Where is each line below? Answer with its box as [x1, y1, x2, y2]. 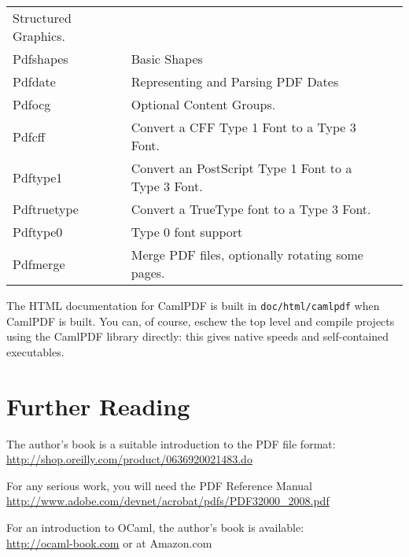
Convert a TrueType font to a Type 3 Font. [131, 200, 371, 218]
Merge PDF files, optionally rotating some [131, 245, 363, 264]
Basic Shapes [131, 50, 203, 68]
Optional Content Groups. [131, 95, 276, 113]
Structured [13, 9, 72, 27]
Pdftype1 [13, 168, 63, 186]
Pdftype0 [13, 223, 63, 241]
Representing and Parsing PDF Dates [131, 72, 339, 90]
